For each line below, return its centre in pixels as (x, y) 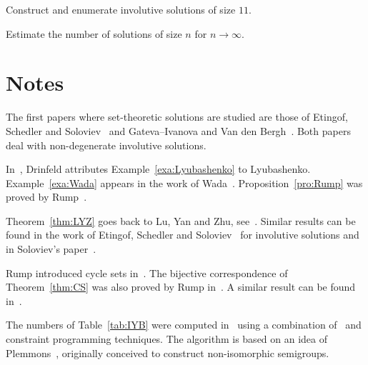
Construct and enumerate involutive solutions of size (121, 9)
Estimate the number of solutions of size (94, 33)
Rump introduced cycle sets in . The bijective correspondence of (147, 272)
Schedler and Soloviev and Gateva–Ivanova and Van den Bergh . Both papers (178, 130)
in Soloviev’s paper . (51, 249)
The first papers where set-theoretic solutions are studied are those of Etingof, (177, 117)
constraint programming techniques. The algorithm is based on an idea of (167, 339)
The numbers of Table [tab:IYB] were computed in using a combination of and (184, 325)
